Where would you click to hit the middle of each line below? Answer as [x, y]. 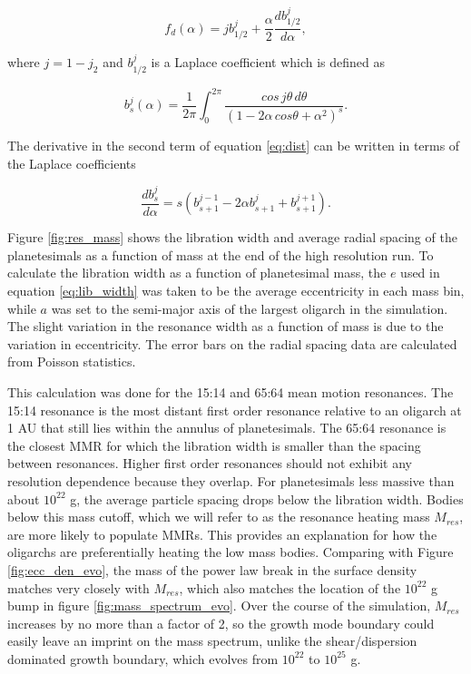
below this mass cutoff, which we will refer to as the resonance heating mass [219, 517]
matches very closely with [78, 587]
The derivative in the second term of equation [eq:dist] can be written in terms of [234, 146]
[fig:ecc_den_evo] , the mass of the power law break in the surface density [212, 569]
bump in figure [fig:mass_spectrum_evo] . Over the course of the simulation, [219, 606]
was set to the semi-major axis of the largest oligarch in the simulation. [250, 308]
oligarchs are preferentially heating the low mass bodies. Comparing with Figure [231, 552]
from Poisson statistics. [72, 361]
